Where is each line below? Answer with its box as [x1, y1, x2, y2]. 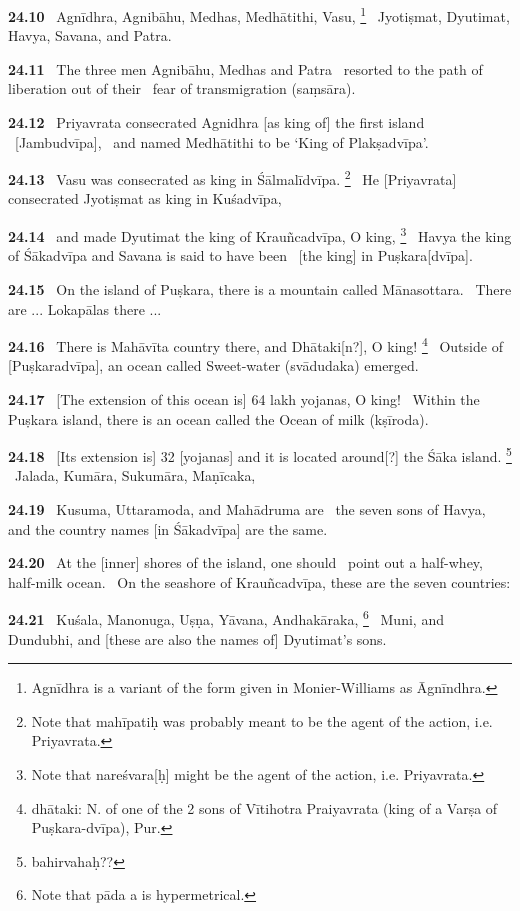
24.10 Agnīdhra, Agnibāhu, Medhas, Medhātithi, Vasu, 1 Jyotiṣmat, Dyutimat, [8, 3, 510, 26]
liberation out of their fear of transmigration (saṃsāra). [8, 78, 356, 99]
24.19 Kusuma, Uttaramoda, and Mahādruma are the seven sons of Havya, [8, 498, 486, 519]
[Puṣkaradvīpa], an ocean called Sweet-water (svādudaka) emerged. [8, 355, 419, 376]
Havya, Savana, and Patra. [8, 25, 172, 46]
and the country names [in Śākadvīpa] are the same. [8, 518, 328, 539]
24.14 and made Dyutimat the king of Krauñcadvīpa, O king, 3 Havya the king [8, 223, 512, 246]
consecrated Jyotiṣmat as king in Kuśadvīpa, [8, 188, 282, 209]
